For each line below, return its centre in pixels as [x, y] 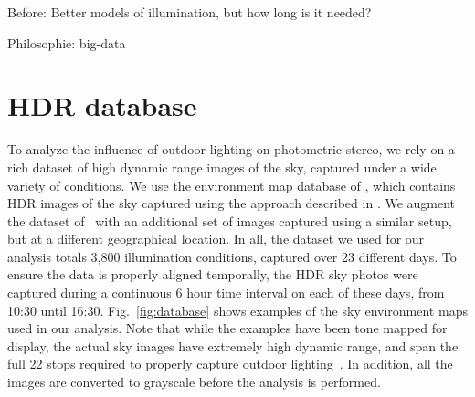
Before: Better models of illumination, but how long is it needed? [190, 12]
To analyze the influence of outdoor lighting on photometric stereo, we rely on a [231, 149]
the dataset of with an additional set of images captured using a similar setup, [230, 220]
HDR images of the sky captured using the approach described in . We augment [232, 203]
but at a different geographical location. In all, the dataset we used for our [216, 239]
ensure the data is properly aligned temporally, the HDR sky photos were [213, 274]
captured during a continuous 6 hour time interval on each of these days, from [226, 293]
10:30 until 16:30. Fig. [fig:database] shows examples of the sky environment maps [237, 310]
